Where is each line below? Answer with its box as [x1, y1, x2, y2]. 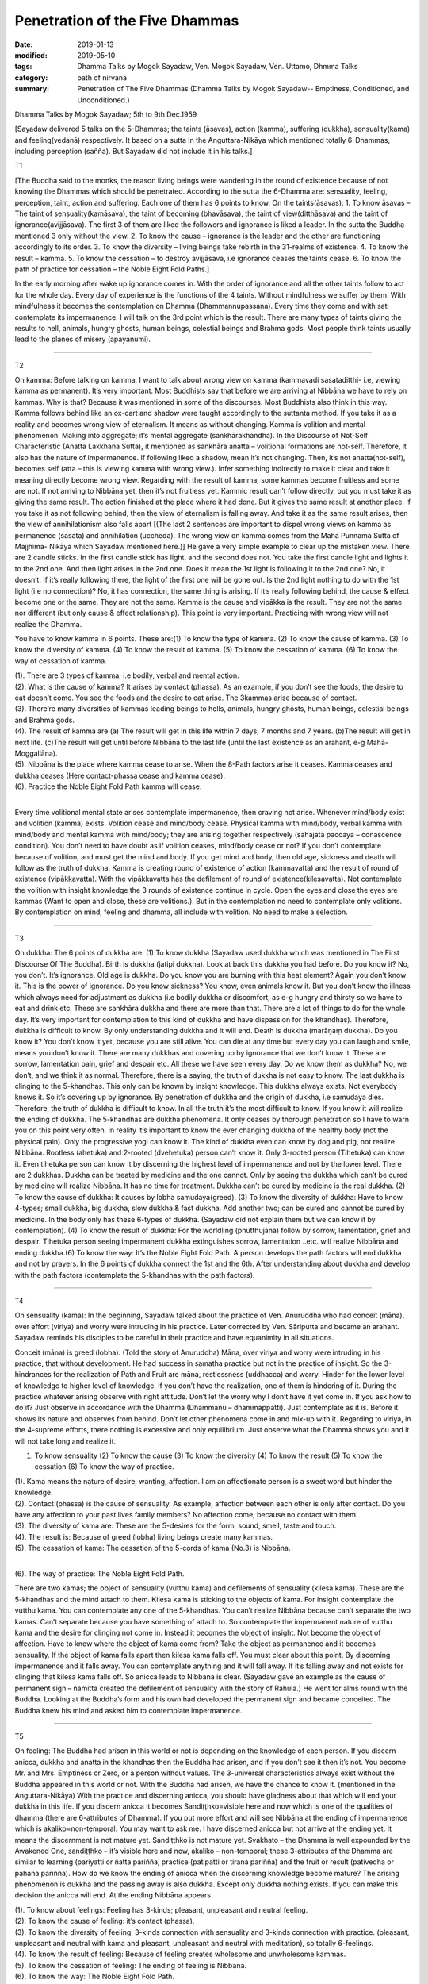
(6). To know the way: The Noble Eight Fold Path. [14, 1972, 174, 1982]
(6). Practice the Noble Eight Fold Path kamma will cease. [14, 782, 202, 791]
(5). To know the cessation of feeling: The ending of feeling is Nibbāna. [14, 1960, 247, 1970]
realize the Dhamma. [14, 619, 82, 629]
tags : [14, 62, 32, 71]
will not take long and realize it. [14, 1436, 117, 1446]
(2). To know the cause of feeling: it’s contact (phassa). [14, 1917, 195, 1926]
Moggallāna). [14, 748, 58, 758]
